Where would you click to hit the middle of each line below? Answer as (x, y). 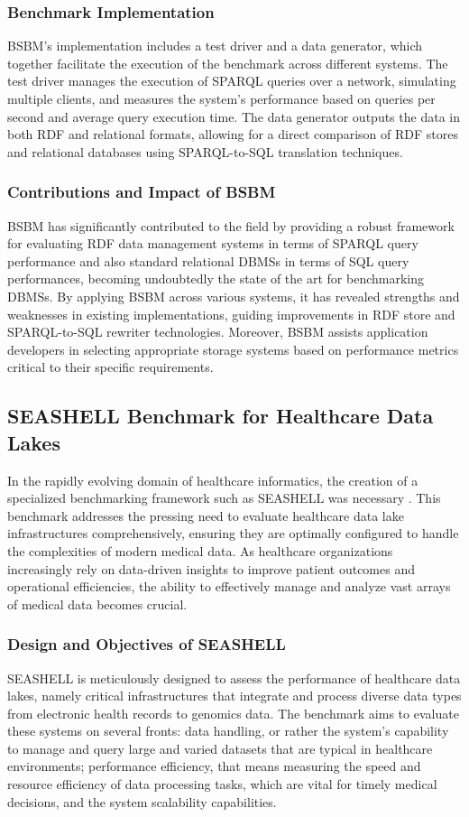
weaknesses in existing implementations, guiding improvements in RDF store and (231, 314)
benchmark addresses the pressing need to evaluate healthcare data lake (206, 515)
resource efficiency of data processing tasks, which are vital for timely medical (222, 784)
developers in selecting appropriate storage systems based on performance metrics (233, 349)
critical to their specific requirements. (110, 367)
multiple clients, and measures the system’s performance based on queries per (221, 98)
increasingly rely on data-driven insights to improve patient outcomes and (211, 568)
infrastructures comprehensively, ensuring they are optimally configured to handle (233, 533)
